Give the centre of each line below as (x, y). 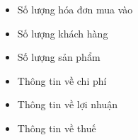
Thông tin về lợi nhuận (67, 104)
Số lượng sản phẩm (59, 57)
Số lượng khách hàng (63, 33)
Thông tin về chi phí (62, 80)
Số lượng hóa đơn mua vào (75, 9)
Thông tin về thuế (57, 128)
